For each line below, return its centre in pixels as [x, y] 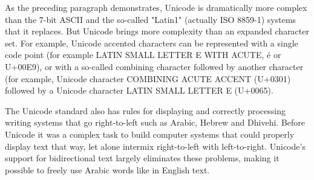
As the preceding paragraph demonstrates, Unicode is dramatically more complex [156, 7]
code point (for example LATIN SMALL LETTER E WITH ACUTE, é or [143, 55]
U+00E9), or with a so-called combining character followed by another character [154, 66]
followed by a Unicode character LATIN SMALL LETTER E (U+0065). [139, 90]
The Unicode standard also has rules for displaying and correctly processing [145, 110]
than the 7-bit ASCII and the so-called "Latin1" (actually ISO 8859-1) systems [151, 19]
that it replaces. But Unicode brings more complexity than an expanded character [157, 31]
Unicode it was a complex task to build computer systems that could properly [150, 134]
